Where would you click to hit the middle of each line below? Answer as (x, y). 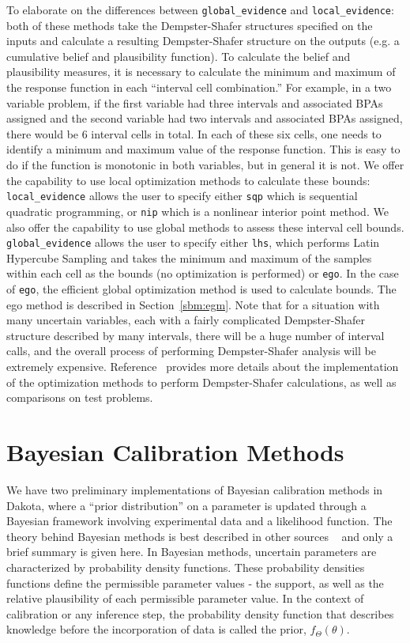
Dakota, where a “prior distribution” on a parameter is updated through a (186, 505)
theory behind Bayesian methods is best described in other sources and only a (200, 536)
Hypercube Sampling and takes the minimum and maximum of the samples (189, 257)
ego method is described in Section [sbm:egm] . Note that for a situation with (193, 304)
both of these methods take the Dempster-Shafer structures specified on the (190, 25)
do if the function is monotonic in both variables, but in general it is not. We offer (205, 165)
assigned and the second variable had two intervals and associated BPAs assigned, (205, 118)
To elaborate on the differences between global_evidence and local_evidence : (200, 9)
